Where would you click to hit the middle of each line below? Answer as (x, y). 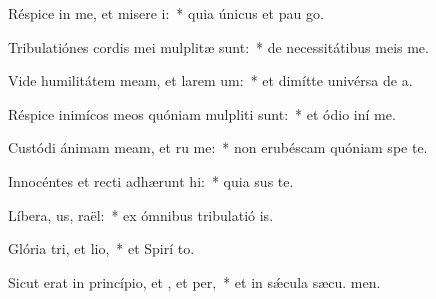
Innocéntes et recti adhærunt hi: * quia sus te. (151, 180)
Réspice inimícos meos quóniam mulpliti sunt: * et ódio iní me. (202, 113)
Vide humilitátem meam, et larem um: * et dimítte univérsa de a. (210, 80)
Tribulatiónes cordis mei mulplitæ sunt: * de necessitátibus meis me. (218, 46)
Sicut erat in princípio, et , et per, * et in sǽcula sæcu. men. (194, 281)
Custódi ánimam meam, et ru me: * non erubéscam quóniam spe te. (218, 147)
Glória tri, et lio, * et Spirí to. (101, 248)
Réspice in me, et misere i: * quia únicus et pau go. (166, 13)
